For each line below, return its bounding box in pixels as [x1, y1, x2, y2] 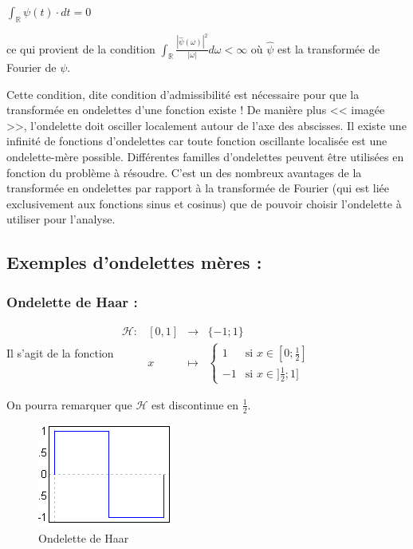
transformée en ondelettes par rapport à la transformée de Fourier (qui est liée [6, 180, 389, 196]
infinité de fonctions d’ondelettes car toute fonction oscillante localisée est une [6, 132, 387, 149]
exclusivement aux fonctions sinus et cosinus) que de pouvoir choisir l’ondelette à [6, 195, 402, 211]
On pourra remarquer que [6, 396, 132, 413]
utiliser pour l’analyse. [6, 211, 116, 227]
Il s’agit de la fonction [6, 345, 114, 361]
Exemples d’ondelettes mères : [6, 250, 262, 274]
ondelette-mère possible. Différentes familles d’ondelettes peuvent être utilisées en [6, 148, 404, 164]
